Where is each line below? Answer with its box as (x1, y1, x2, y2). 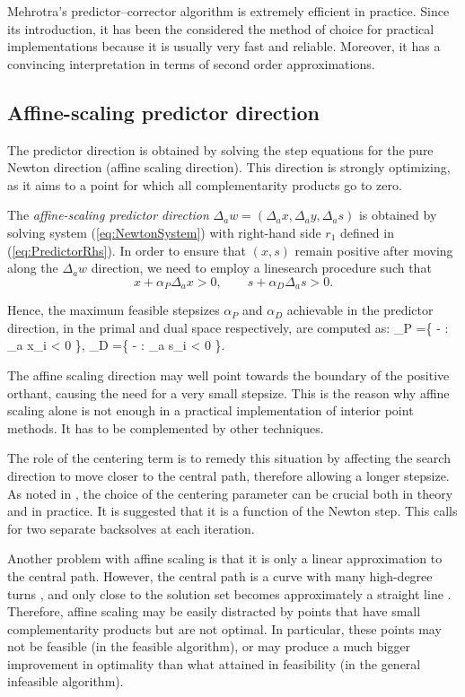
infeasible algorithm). (7, 672, 124, 691)
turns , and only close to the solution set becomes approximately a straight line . (7, 584, 452, 603)
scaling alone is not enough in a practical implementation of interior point (7, 401, 414, 420)
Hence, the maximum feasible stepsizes (7, 301, 220, 319)
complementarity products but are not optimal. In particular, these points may (7, 619, 442, 638)
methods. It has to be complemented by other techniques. (7, 418, 324, 437)
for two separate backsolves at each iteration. (7, 518, 255, 537)
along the (7, 258, 58, 277)
